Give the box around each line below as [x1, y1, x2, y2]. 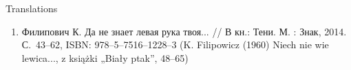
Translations [6, 1, 58, 15]
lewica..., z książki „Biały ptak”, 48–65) [21, 50, 189, 65]
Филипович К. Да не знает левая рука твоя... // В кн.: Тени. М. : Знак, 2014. [21, 24, 347, 38]
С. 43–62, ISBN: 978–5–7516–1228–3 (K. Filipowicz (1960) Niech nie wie [21, 37, 329, 52]
